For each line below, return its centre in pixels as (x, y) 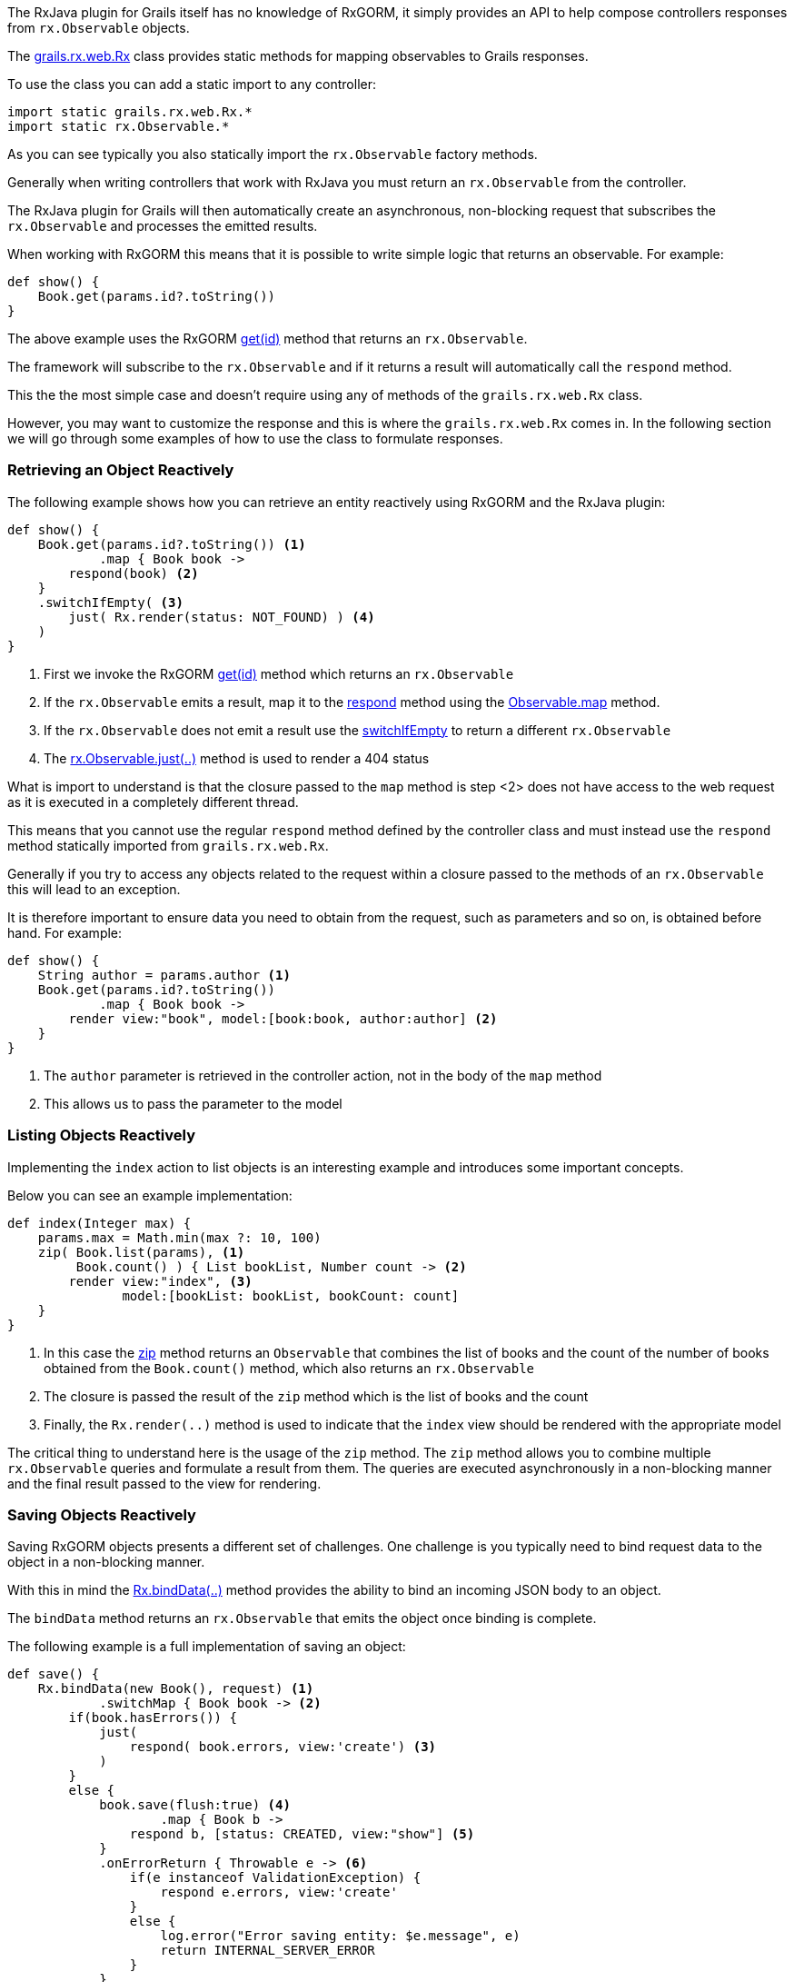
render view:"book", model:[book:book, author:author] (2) (283, 1018)
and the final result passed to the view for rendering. (164, 1483)
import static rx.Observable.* (119, 126)
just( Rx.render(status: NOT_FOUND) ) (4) (222, 617)
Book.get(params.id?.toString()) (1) (172, 544)
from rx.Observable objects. (99, 28)
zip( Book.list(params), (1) (141, 1252)
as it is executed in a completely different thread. (153, 802)
